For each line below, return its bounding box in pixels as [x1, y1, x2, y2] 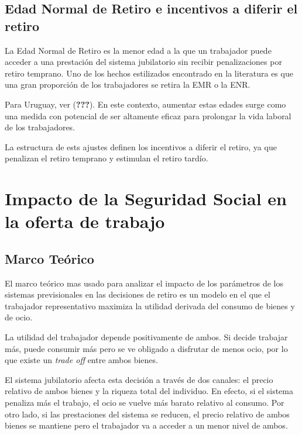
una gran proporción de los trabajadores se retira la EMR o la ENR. [5, 78, 250, 91]
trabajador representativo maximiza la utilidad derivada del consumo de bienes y [5, 299, 295, 312]
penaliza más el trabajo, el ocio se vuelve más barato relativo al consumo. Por [5, 396, 284, 409]
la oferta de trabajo [5, 209, 165, 233]
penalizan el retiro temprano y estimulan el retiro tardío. [5, 152, 208, 164]
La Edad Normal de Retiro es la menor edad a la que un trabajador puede [5, 44, 272, 56]
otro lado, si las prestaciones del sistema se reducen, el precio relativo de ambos [5, 408, 290, 420]
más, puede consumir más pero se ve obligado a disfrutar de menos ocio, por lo [5, 342, 288, 354]
